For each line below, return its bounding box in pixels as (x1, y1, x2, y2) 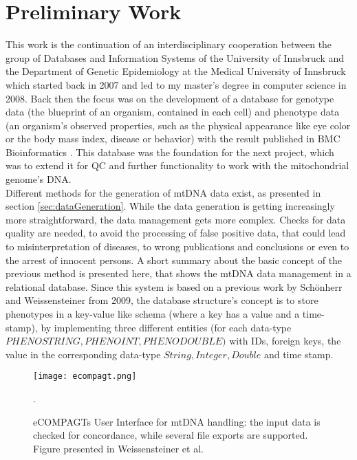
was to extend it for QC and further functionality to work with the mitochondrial (6, 158, 349, 173)
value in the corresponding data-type (6, 347, 161, 361)
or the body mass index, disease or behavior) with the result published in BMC (6, 131, 340, 146)
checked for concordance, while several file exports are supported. (33, 428, 308, 442)
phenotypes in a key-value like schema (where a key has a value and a (6, 307, 300, 320)
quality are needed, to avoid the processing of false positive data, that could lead (6, 226, 346, 240)
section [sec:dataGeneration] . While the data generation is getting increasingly (6, 199, 335, 213)
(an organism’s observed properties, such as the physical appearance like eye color (6, 118, 351, 132)
